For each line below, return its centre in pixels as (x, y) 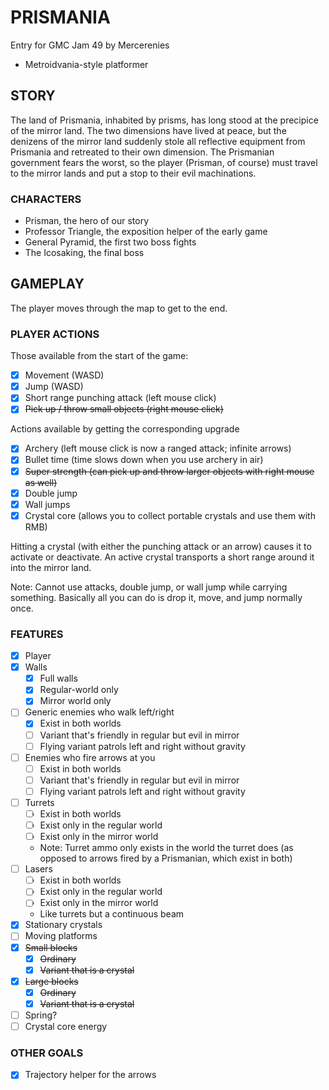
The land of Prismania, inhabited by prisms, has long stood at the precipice (164, 120)
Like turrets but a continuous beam (112, 914)
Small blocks (51, 947)
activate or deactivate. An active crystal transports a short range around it (162, 557)
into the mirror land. (51, 567)
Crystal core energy (66, 1026)
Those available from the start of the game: (99, 356)
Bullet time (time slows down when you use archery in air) (144, 460)
